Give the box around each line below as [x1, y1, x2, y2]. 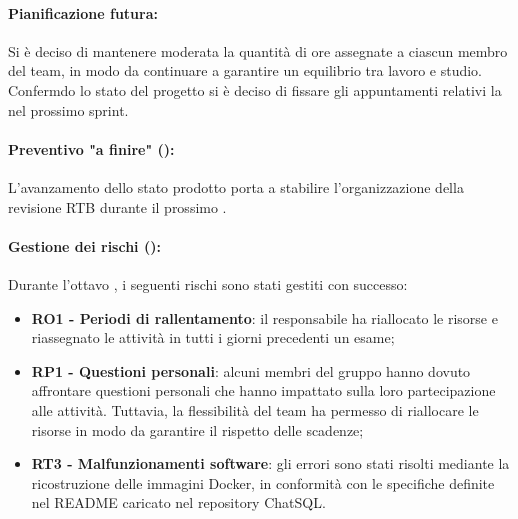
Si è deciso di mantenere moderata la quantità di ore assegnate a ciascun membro [8, 40, 508, 61]
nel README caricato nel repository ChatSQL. [31, 492, 326, 513]
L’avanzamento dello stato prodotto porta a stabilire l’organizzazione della [8, 176, 464, 197]
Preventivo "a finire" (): [8, 138, 175, 159]
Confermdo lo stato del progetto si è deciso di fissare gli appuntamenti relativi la [8, 79, 502, 100]
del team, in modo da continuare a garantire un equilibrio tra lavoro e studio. [8, 60, 483, 81]
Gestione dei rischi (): [8, 235, 161, 256]
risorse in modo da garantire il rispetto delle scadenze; [31, 419, 364, 440]
